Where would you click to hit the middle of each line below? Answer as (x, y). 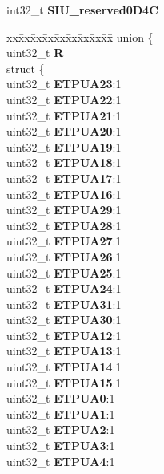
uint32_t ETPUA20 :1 (64, 131)
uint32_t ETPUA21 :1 (64, 115)
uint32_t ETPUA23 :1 (64, 84)
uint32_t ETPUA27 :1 (64, 241)
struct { (26, 68)
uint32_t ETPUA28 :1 (64, 225)
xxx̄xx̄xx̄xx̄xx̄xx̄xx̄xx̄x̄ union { (80, 36)
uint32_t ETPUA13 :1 (64, 351)
